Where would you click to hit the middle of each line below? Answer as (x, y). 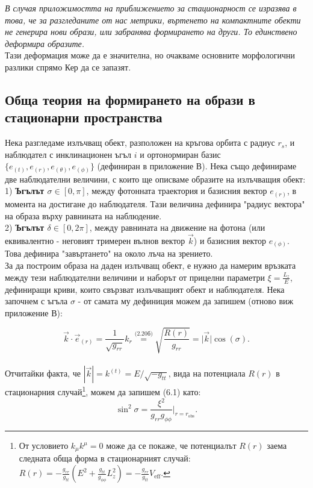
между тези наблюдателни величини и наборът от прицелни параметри (135, 277)
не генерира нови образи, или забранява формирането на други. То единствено (151, 32)
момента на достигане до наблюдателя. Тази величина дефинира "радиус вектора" (155, 203)
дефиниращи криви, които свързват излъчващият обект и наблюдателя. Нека (145, 289)
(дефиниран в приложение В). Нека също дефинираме (197, 166)
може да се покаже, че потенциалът (171, 446)
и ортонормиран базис (180, 154)
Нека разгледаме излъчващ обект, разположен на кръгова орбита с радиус (140, 142)
